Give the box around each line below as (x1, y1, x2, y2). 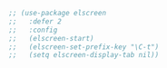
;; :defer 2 (8, 16, 63, 26)
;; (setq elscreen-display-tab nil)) (8, 51, 160, 60)
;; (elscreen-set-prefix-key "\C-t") (8, 42, 160, 52)
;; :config (8, 25, 58, 34)
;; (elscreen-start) (8, 34, 94, 43)
